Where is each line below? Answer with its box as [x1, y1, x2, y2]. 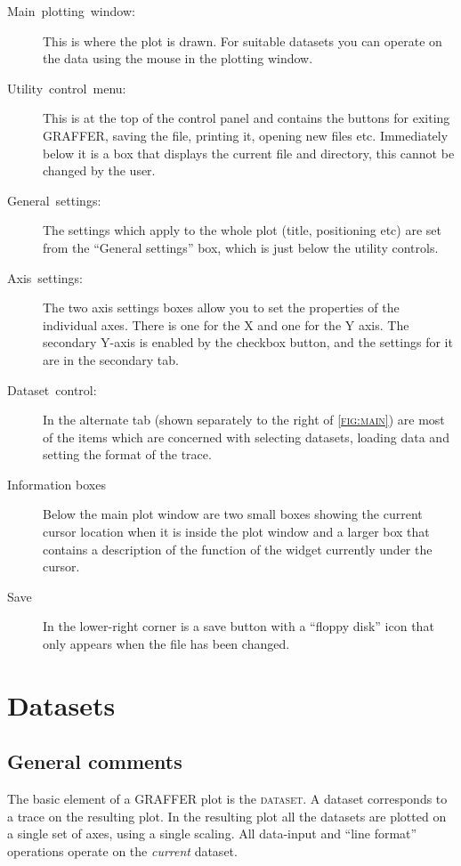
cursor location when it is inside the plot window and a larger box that [43, 522, 430, 541]
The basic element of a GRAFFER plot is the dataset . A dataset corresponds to [7, 789, 448, 808]
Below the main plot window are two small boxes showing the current [43, 505, 423, 523]
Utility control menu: [7, 78, 126, 97]
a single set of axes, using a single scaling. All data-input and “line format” [7, 824, 417, 843]
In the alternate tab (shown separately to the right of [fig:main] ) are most [43, 410, 445, 429]
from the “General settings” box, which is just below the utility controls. [43, 238, 439, 256]
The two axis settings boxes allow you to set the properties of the [43, 298, 400, 317]
